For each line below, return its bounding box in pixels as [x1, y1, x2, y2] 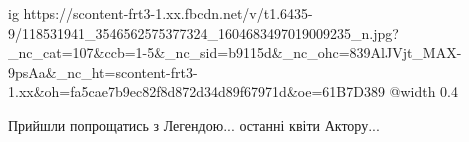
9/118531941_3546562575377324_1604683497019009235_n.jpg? [8, 22, 399, 43]
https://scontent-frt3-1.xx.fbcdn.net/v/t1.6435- [23, 3, 313, 23]
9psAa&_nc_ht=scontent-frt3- [8, 61, 198, 82]
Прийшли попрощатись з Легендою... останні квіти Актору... [8, 114, 380, 135]
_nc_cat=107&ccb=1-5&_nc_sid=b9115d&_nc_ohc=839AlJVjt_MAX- [8, 42, 462, 63]
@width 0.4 [389, 81, 459, 102]
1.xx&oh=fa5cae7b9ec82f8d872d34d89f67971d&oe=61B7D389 [8, 81, 385, 102]
